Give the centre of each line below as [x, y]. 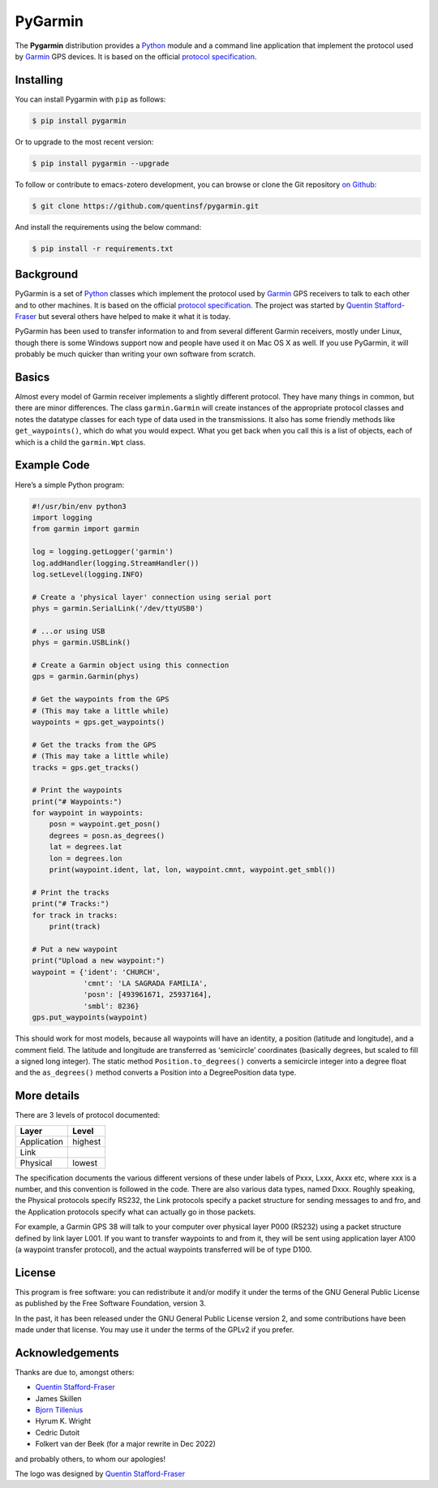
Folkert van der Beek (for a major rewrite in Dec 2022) [126, 1444]
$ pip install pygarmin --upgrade [101, 163]
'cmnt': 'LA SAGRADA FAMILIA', [146, 983]
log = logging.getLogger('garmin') [103, 552]
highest [87, 1141]
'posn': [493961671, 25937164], [148, 995]
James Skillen [58, 1398]
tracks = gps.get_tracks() [86, 768]
